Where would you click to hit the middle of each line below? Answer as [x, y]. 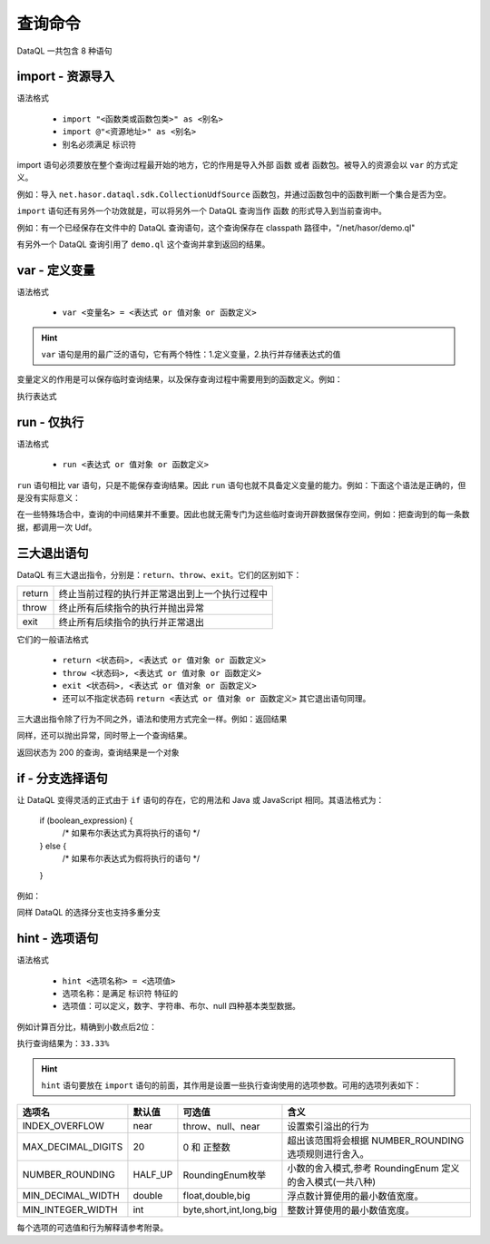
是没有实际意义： [49, 497]
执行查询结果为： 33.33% [63, 1043]
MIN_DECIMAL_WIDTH [71, 1196]
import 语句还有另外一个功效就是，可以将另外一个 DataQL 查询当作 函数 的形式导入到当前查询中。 [202, 211]
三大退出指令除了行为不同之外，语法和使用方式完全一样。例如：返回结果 [152, 719]
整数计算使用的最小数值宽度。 [351, 1210]
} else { [53, 846]
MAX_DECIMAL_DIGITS [73, 1147]
